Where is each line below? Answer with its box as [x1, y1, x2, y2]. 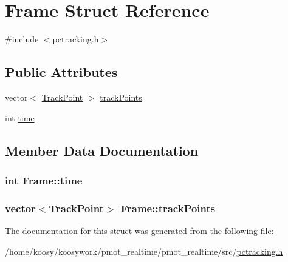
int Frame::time [5, 172, 83, 187]
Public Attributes [5, 62, 118, 81]
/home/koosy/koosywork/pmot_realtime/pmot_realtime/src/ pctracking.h [5, 244, 283, 257]
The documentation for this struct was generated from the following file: [5, 224, 274, 237]
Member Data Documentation [5, 141, 199, 160]
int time [5, 111, 35, 124]
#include [5, 33, 39, 45]
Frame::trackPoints [120, 200, 216, 215]
